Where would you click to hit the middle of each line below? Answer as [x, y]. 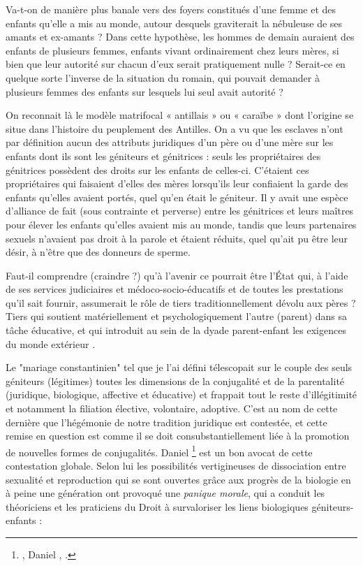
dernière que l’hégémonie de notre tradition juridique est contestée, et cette [166, 422]
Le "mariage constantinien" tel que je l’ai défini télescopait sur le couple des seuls [179, 367]
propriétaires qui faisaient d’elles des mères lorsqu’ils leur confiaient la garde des [177, 183]
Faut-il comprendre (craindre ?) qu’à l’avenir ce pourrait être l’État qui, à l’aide [177, 275]
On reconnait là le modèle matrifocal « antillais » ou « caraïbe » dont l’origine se [180, 115]
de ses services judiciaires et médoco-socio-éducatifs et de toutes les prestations [175, 289]
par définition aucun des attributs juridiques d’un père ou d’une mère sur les [170, 142]
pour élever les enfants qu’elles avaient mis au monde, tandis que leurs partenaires [181, 224]
